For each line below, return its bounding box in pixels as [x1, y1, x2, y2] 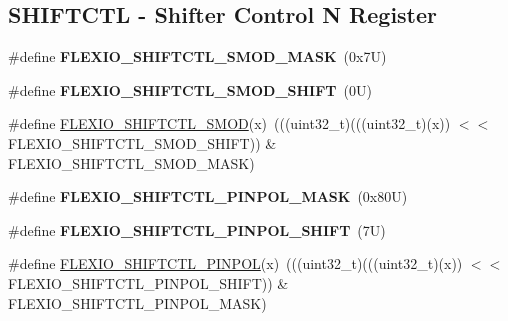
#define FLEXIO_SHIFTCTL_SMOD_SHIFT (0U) [8, 79, 372, 100]
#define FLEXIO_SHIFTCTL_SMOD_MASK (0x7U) [8, 46, 387, 67]
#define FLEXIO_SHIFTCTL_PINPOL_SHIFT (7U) [8, 219, 386, 240]
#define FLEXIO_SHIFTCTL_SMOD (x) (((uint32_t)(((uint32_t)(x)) [8, 113, 451, 134]
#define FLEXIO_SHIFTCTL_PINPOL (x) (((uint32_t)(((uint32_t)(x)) [8, 253, 463, 274]
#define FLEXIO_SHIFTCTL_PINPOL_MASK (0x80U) [8, 186, 408, 207]
